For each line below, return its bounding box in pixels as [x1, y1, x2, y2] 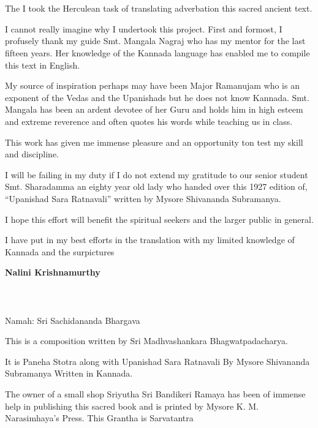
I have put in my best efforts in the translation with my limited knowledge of [5, 233, 295, 246]
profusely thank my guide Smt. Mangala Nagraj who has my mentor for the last [5, 34, 306, 47]
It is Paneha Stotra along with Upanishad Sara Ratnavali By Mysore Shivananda [5, 355, 310, 367]
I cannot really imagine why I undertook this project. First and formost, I [5, 22, 282, 35]
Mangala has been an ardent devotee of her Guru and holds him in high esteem [5, 103, 303, 116]
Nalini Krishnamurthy [5, 266, 100, 279]
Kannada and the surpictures [5, 245, 115, 258]
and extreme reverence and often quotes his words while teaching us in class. [5, 115, 293, 127]
